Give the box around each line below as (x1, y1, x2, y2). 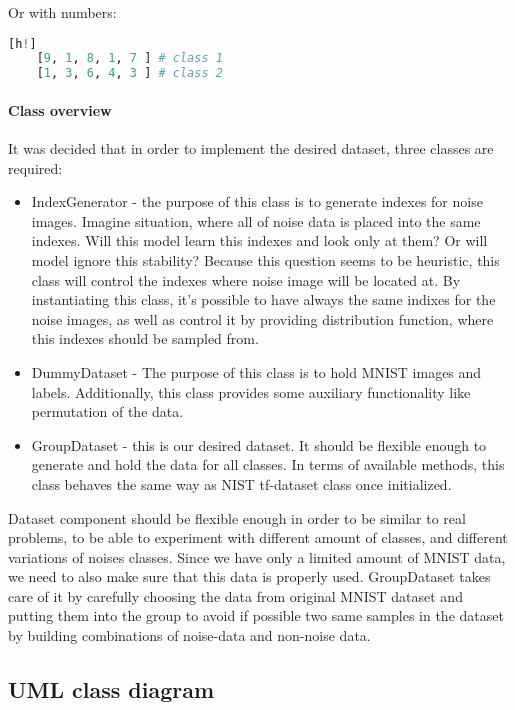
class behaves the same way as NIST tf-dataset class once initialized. (31, 473, 452, 494)
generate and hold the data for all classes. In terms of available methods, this (31, 454, 505, 475)
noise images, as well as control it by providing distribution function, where (31, 308, 494, 329)
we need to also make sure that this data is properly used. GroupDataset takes (8, 566, 491, 587)
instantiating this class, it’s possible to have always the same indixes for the (31, 289, 496, 310)
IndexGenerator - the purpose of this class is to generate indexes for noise (31, 191, 483, 212)
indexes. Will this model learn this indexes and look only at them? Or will (31, 230, 488, 251)
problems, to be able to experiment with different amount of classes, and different (8, 527, 508, 548)
